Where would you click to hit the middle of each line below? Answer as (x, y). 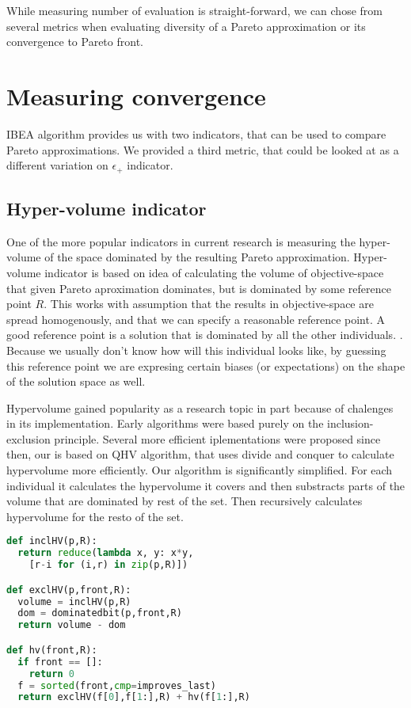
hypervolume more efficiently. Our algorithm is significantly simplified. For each (200, 470)
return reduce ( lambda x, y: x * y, (106, 553)
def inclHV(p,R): (52, 541)
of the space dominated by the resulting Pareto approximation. (197, 257)
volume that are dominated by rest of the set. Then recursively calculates (185, 501)
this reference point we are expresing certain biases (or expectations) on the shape (206, 365)
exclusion (29, 438)
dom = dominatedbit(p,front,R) (100, 613)
